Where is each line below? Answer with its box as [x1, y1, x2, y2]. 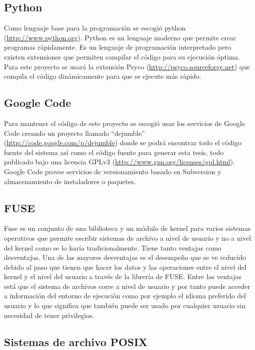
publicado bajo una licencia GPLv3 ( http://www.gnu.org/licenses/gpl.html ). [4, 157, 235, 167]
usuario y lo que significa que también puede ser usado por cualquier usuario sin [4, 300, 246, 311]
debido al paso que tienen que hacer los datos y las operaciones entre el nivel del [4, 261, 247, 272]
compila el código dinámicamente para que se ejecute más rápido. [4, 71, 201, 81]
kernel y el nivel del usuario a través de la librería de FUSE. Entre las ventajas [4, 271, 242, 282]
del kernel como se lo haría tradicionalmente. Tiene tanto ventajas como [4, 242, 222, 253]
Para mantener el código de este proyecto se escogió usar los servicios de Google [4, 118, 245, 128]
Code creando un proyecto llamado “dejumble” [4, 127, 145, 138]
